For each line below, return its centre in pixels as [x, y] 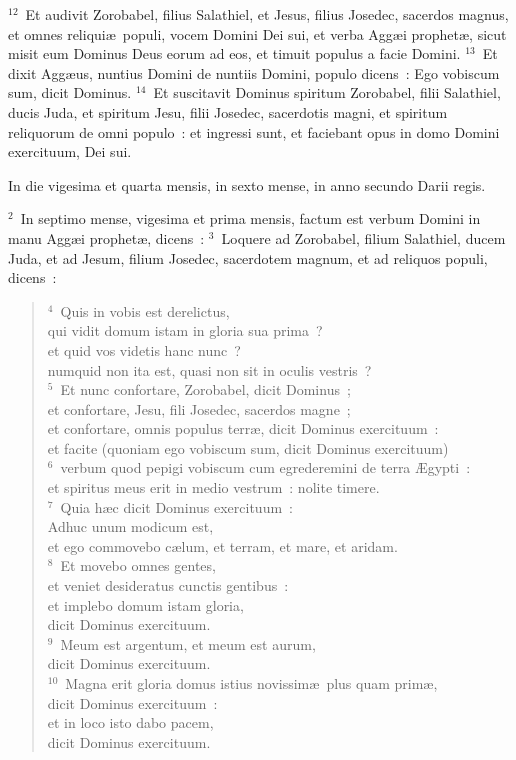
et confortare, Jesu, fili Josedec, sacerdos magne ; [199, 408]
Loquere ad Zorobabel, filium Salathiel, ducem [363, 237]
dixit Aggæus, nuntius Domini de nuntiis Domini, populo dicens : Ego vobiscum [254, 72]
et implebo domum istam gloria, [145, 604]
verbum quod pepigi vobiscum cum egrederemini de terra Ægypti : [265, 467]
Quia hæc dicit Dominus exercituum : [176, 506]
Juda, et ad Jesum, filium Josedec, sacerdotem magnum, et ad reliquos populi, [248, 257]
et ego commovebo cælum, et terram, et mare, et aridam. [222, 545]
